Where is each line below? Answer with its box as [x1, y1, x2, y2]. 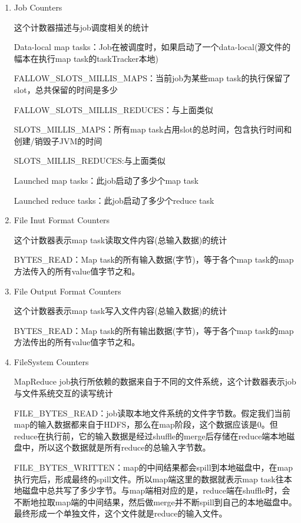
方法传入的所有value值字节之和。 [14, 264, 140, 277]
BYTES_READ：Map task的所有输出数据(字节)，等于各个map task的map [14, 324, 294, 336]
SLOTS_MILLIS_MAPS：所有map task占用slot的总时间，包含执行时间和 [14, 123, 292, 135]
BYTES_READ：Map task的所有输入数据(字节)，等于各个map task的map [14, 253, 294, 266]
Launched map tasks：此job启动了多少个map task [14, 174, 199, 186]
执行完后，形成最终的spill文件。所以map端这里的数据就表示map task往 [14, 472, 284, 485]
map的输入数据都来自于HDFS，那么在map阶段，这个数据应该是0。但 [14, 418, 278, 431]
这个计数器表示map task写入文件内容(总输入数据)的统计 [14, 304, 227, 317]
